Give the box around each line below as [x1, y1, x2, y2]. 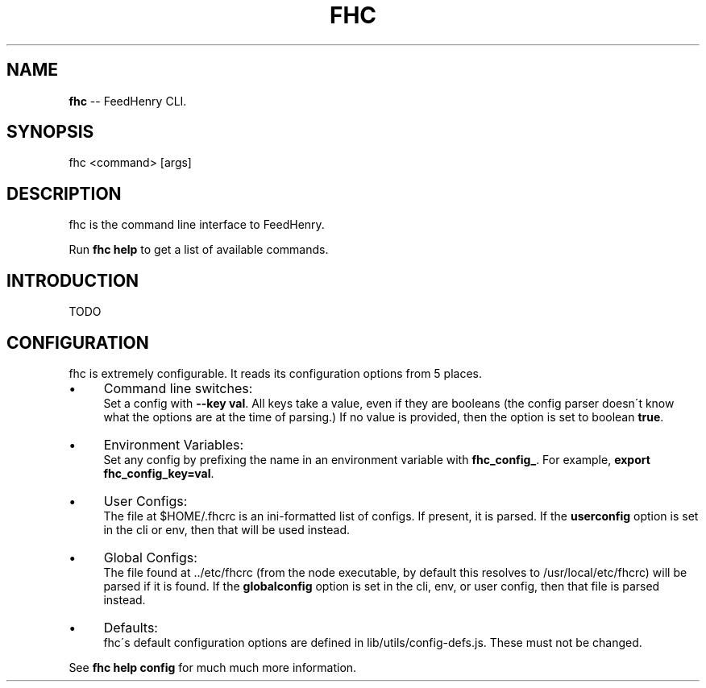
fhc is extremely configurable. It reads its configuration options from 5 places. [69, 366, 483, 380]
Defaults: [103, 619, 158, 636]
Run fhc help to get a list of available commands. [69, 242, 329, 257]
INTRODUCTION [6, 270, 139, 291]
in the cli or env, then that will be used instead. [103, 522, 351, 537]
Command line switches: [103, 379, 253, 396]
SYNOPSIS [6, 122, 94, 143]
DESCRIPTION [6, 183, 122, 204]
